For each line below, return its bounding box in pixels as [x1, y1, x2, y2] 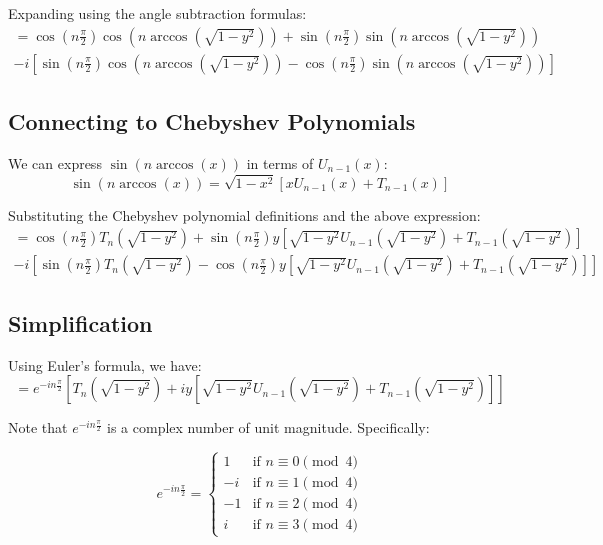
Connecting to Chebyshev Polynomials [8, 106, 416, 137]
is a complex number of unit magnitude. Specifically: [107, 417, 430, 438]
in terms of [246, 152, 314, 173]
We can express [8, 152, 102, 173]
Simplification [8, 307, 153, 338]
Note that [8, 417, 68, 438]
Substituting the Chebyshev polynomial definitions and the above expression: [8, 204, 481, 225]
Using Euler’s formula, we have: [8, 354, 202, 375]
